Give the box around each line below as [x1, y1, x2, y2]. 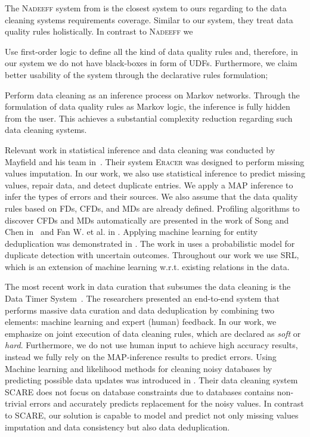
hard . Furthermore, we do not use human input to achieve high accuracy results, [5, 339, 298, 351]
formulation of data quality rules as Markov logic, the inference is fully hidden [5, 100, 290, 113]
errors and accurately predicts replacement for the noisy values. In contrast [29, 397, 304, 410]
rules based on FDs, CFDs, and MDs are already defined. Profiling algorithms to [5, 202, 300, 214]
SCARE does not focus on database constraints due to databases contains [5, 385, 275, 398]
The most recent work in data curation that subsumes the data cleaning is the [5, 280, 291, 293]
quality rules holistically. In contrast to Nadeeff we [5, 25, 193, 38]
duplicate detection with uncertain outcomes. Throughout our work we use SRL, [5, 249, 299, 261]
